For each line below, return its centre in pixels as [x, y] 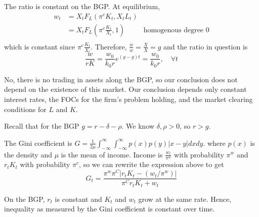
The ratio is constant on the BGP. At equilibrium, [82, 6]
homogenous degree [174, 30]
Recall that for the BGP [42, 126]
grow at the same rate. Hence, [185, 199]
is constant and [78, 199]
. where [214, 143]
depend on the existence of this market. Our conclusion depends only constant [125, 89]
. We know [138, 126]
